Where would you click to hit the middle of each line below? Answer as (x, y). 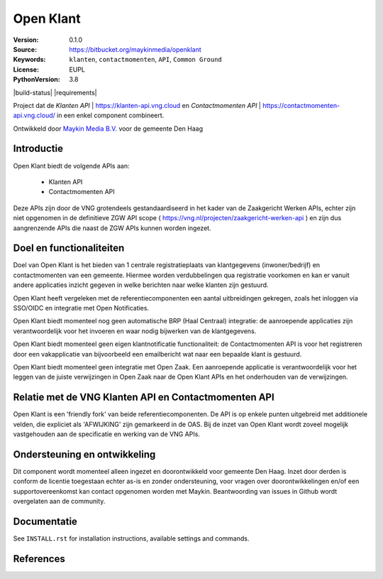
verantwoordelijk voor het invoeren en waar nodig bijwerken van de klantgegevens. (135, 331)
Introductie (38, 149)
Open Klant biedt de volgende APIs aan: (71, 166)
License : (26, 69)
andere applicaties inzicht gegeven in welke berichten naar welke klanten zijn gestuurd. (141, 285)
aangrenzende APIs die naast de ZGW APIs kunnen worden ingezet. (112, 228)
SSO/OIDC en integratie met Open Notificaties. (81, 308)
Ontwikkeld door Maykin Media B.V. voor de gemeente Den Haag (108, 129)
